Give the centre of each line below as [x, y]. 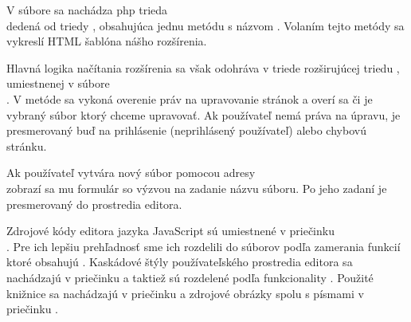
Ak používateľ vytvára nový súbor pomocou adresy [131, 173]
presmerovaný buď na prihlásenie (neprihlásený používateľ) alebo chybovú [186, 130]
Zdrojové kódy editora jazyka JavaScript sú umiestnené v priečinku [170, 231]
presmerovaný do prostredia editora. [94, 204]
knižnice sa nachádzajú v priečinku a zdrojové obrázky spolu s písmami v [185, 293]
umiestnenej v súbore [58, 83]
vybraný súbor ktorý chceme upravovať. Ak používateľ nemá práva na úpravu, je [204, 114]
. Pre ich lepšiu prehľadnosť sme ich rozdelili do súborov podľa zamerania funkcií [204, 246]
